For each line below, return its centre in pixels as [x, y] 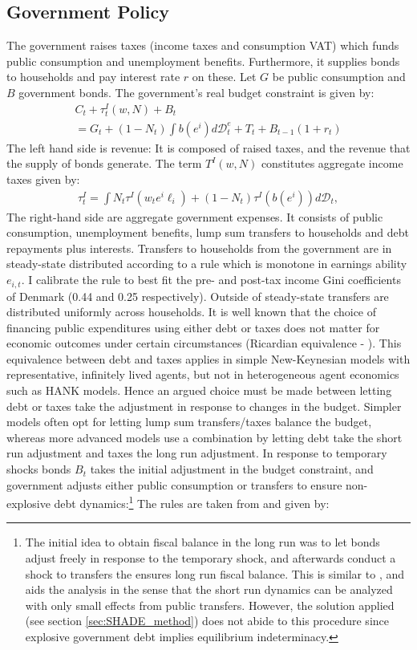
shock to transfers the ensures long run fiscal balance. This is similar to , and [215, 573]
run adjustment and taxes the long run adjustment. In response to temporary [197, 453]
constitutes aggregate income [332, 163]
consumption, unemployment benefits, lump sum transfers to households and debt [208, 232]
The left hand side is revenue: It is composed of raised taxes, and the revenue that [208, 147]
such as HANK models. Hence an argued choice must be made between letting [199, 390]
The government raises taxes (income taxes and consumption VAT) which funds [203, 45]
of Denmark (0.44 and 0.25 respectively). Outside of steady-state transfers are [198, 296]
